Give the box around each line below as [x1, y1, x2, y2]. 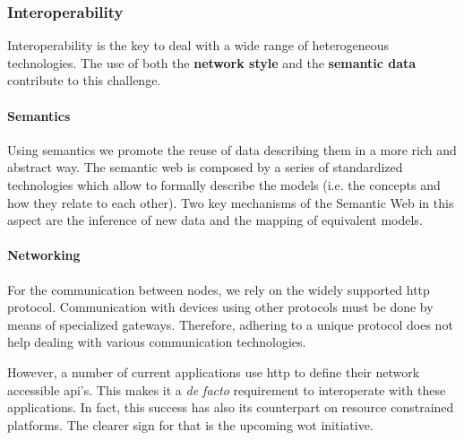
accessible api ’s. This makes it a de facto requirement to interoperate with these [7, 380, 446, 399]
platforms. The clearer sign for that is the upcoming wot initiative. [7, 415, 374, 434]
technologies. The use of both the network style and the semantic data [7, 53, 417, 72]
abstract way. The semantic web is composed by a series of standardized [7, 158, 403, 177]
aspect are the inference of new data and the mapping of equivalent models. [7, 211, 423, 229]
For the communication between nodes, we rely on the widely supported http [7, 280, 430, 298]
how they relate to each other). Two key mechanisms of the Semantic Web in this [7, 193, 454, 211]
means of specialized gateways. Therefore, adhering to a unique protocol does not [7, 315, 453, 333]
